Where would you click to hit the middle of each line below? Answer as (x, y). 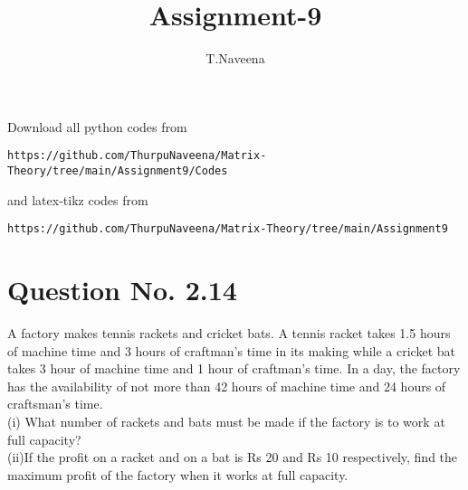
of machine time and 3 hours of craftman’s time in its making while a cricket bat (231, 350)
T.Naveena (235, 58)
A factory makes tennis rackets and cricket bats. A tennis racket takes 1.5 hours (229, 333)
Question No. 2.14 (122, 290)
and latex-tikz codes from (78, 199)
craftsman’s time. (55, 404)
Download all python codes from (97, 126)
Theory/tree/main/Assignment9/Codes (118, 170)
